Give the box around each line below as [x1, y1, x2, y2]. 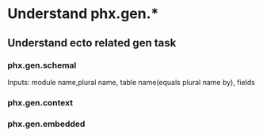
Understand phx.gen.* [7, 5, 159, 23]
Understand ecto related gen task [7, 36, 177, 50]
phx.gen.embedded [7, 118, 86, 129]
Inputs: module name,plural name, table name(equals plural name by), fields [7, 77, 255, 87]
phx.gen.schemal [7, 60, 77, 71]
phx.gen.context [7, 97, 73, 108]
